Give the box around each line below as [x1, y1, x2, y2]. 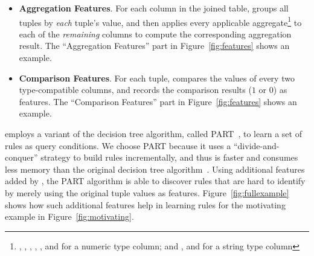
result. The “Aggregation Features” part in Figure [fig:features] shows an [19, 39, 290, 52]
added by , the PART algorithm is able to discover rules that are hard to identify [5, 174, 306, 187]
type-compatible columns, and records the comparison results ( [19, 83, 252, 96]
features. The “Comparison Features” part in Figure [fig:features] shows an [19, 95, 297, 107]
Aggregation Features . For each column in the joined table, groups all [19, 2, 289, 14]
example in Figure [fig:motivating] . [5, 210, 134, 223]
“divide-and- [233, 139, 280, 152]
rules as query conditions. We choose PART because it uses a [5, 139, 231, 152]
